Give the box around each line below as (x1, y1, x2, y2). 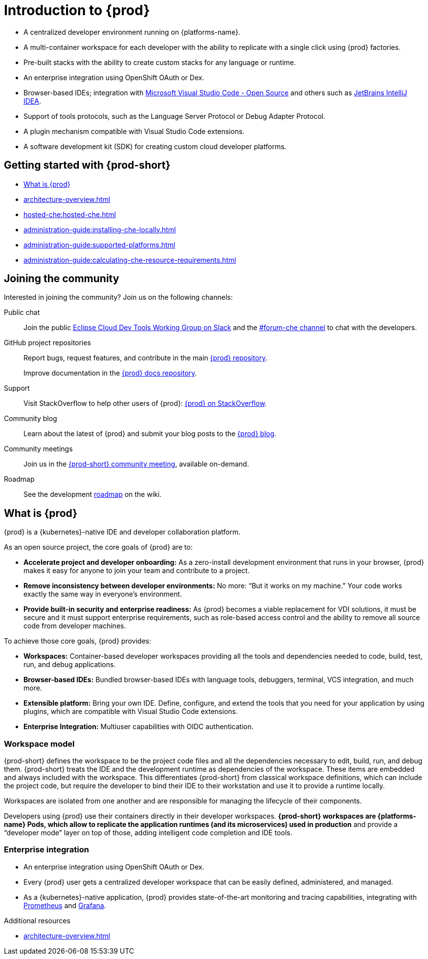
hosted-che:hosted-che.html (23, 210, 116, 219)
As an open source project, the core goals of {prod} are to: (4, 543, 193, 552)
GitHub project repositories (4, 338, 91, 347)
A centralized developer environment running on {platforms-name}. (23, 27, 241, 36)
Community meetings (4, 445, 73, 453)
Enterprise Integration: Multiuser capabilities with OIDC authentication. (23, 722, 254, 731)
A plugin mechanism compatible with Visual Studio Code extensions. (23, 127, 245, 135)
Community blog (4, 414, 57, 423)
